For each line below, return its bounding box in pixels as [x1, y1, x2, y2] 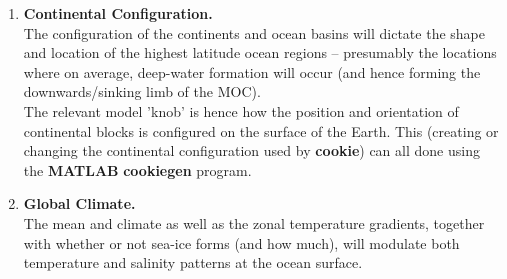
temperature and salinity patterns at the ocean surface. [23, 252, 363, 273]
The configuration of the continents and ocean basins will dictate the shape [23, 22, 485, 43]
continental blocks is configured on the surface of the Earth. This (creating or [23, 120, 499, 141]
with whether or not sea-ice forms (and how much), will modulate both [23, 232, 460, 253]
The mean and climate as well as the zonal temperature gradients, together [23, 212, 485, 233]
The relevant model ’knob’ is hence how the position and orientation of [23, 100, 459, 121]
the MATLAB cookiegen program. [23, 159, 252, 180]
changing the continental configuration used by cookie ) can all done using [23, 140, 480, 161]
